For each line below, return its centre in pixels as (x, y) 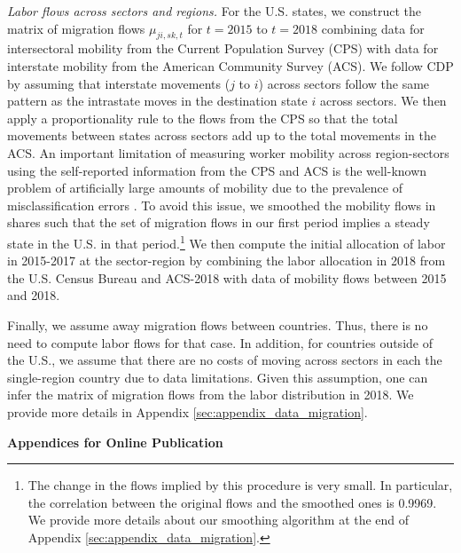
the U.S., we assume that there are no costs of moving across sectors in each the (225, 360)
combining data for (373, 28)
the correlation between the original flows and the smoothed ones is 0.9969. (232, 502)
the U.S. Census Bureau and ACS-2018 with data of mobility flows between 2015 (227, 277)
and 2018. (34, 295)
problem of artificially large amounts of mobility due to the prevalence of (205, 188)
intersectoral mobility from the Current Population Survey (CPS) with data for (223, 48)
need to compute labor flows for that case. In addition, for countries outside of (220, 342)
